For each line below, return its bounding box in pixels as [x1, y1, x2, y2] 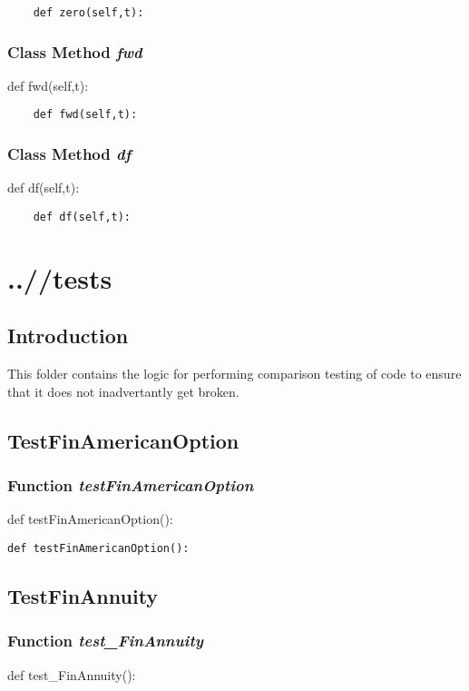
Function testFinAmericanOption [7, 474, 254, 497]
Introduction [7, 321, 129, 350]
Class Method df [7, 143, 132, 165]
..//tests [7, 259, 112, 296]
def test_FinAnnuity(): [7, 665, 136, 684]
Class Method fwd [7, 40, 142, 63]
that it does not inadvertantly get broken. [7, 381, 239, 400]
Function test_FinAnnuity [7, 629, 203, 652]
